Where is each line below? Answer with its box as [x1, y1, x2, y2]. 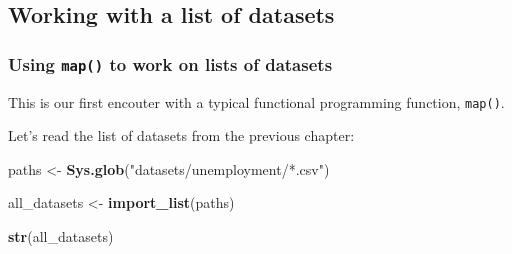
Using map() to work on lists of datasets [8, 51, 333, 76]
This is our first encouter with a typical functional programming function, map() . [8, 91, 505, 112]
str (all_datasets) [8, 226, 114, 246]
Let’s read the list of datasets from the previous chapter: [8, 125, 355, 146]
